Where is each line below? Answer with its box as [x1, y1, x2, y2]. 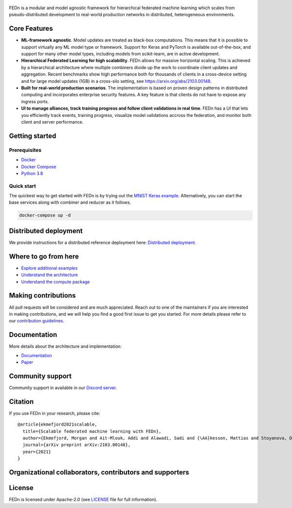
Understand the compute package [21, 279, 90, 284]
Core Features [9, 24, 53, 33]
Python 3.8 [21, 170, 43, 176]
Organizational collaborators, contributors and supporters [9, 468, 189, 476]
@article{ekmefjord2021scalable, [18, 422, 97, 427]
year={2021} [22, 449, 51, 454]
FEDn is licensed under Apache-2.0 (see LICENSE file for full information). [9, 497, 158, 503]
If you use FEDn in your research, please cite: [9, 410, 100, 416]
